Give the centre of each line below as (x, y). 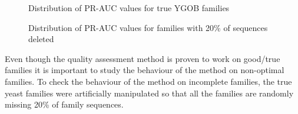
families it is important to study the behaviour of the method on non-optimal (145, 70)
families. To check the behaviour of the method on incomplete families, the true (148, 81)
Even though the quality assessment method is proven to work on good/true (143, 58)
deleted (41, 39)
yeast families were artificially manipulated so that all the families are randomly (149, 93)
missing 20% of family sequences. (64, 104)
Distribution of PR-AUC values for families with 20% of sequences (148, 27)
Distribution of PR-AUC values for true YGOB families (129, 8)
